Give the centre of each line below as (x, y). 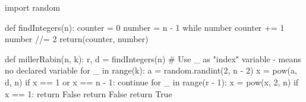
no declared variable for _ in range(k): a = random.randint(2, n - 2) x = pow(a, (151, 70)
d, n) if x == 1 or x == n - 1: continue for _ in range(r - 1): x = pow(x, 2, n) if (152, 82)
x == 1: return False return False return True (89, 93)
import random (33, 7)
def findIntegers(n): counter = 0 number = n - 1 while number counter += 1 (145, 27)
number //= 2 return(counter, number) (77, 39)
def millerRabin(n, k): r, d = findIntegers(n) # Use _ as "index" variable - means (153, 58)
